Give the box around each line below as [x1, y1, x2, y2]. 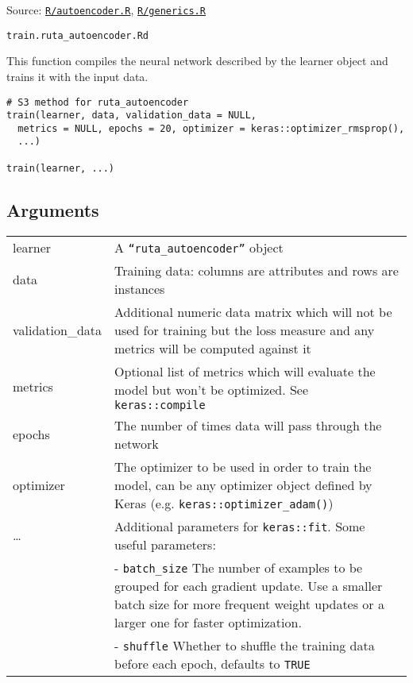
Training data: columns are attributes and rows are [114, 260, 399, 280]
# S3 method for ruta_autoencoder [6, 96, 189, 108]
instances [114, 279, 165, 298]
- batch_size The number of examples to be [114, 558, 363, 577]
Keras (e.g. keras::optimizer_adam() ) [114, 493, 334, 512]
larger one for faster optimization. [114, 612, 302, 631]
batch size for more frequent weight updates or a [114, 594, 384, 613]
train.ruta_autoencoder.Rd [6, 29, 149, 41]
